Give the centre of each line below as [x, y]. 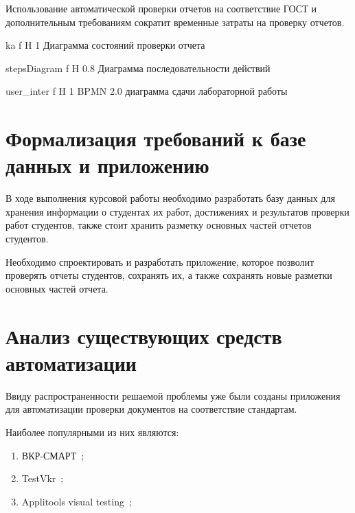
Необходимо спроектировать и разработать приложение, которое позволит [160, 261]
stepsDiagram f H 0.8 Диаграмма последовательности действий [138, 68]
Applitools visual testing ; [77, 501]
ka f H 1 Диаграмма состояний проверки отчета [105, 45]
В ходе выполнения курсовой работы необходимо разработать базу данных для [170, 198]
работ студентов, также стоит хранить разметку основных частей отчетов [159, 225]
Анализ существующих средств [144, 335]
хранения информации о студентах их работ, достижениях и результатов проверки [177, 211]
